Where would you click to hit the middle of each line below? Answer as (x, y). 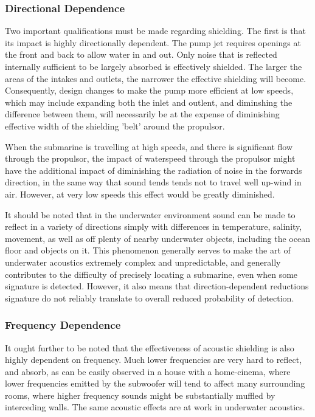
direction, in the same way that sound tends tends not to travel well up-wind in (153, 182)
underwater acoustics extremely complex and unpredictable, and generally (143, 262)
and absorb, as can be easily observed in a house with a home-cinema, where (148, 371)
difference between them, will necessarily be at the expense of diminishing (142, 114)
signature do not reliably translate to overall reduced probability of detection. (150, 298)
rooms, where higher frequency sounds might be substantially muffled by (140, 395)
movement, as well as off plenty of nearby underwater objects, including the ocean (157, 238)
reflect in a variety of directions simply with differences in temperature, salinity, (154, 226)
